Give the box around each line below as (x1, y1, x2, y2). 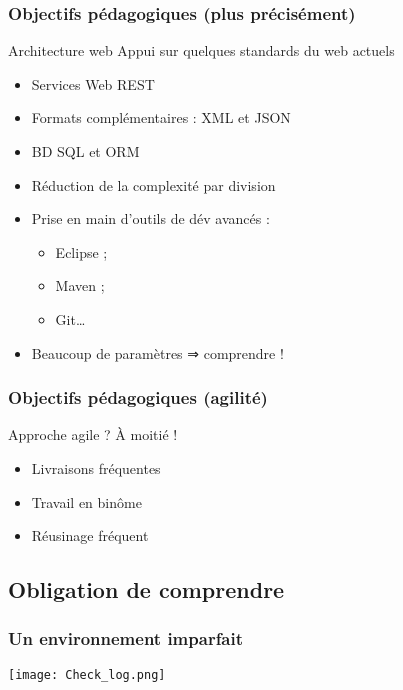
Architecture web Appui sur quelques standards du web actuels (8, 40, 395, 61)
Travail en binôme (31, 491, 142, 512)
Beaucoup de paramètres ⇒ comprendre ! (31, 342, 284, 363)
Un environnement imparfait (8, 626, 244, 651)
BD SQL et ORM (31, 141, 140, 161)
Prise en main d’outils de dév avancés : (31, 208, 270, 229)
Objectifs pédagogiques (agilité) (8, 385, 268, 410)
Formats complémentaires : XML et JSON (31, 107, 291, 128)
